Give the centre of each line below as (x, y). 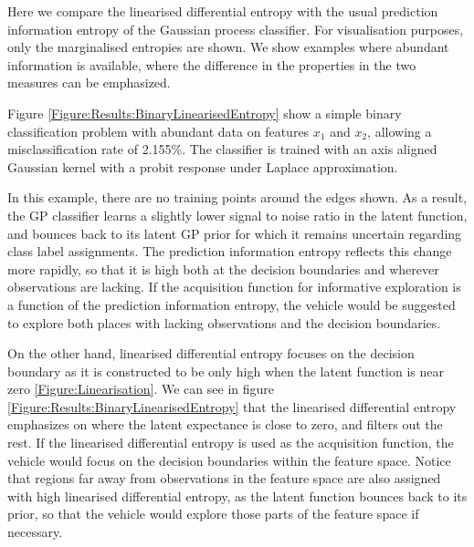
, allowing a (400, 131)
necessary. (35, 532)
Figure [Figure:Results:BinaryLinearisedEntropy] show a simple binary (205, 113)
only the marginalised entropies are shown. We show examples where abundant (228, 47)
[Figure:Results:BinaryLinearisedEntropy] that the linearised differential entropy (232, 406)
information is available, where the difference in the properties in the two (212, 64)
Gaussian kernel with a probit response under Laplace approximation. (203, 166)
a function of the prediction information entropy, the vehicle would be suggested (232, 304)
